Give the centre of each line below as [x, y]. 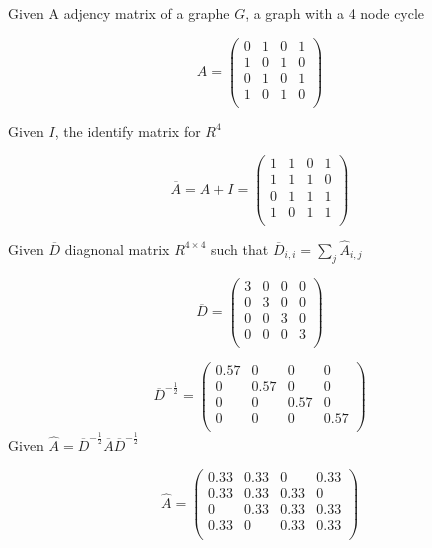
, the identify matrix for [127, 130]
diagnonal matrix [117, 248]
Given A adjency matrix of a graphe [119, 13]
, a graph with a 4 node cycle [335, 13]
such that [239, 248]
